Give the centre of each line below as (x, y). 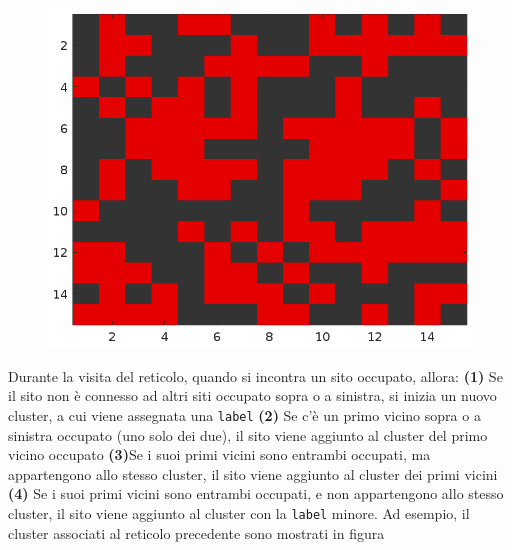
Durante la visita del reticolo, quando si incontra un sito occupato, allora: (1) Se (255, 375)
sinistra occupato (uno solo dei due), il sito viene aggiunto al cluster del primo (248, 434)
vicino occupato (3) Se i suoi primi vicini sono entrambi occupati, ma (219, 454)
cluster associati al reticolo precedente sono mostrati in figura (196, 532)
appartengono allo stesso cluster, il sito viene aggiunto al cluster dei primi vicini (253, 473)
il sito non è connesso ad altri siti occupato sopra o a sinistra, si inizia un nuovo (252, 395)
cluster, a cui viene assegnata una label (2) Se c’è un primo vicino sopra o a (244, 415)
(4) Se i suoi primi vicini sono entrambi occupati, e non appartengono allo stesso (256, 493)
